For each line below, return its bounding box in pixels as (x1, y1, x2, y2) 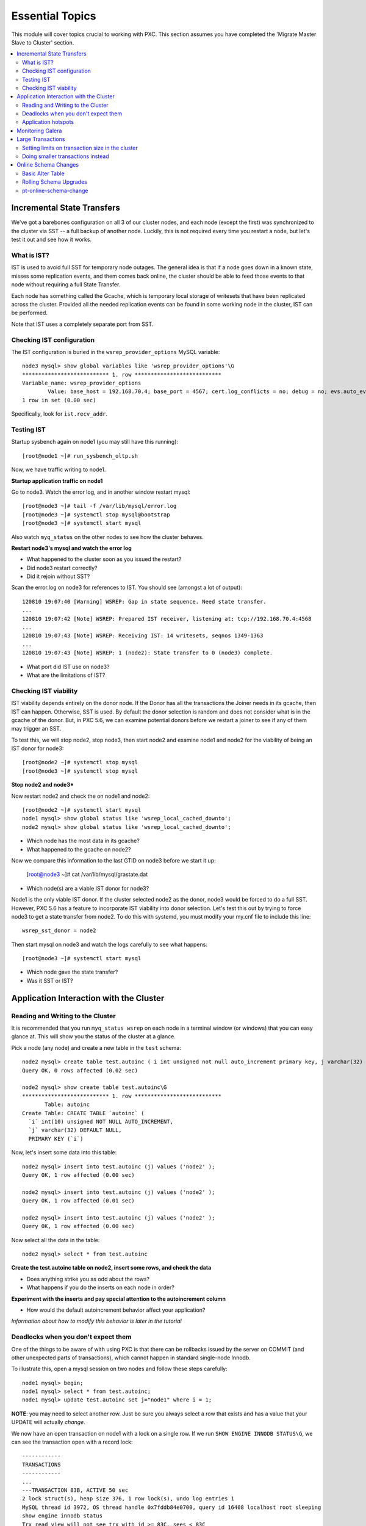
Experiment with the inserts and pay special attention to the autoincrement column (11, 1295, 226, 1303)
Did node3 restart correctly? (26, 564, 98, 571)
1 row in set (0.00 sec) (22, 397, 96, 403)
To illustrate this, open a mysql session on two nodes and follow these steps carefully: (11, 1365, 228, 1373)
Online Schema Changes (16, 161, 79, 168)
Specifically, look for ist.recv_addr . (11, 410, 108, 418)
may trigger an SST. (11, 725, 62, 732)
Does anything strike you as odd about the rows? (26, 1275, 149, 1282)
